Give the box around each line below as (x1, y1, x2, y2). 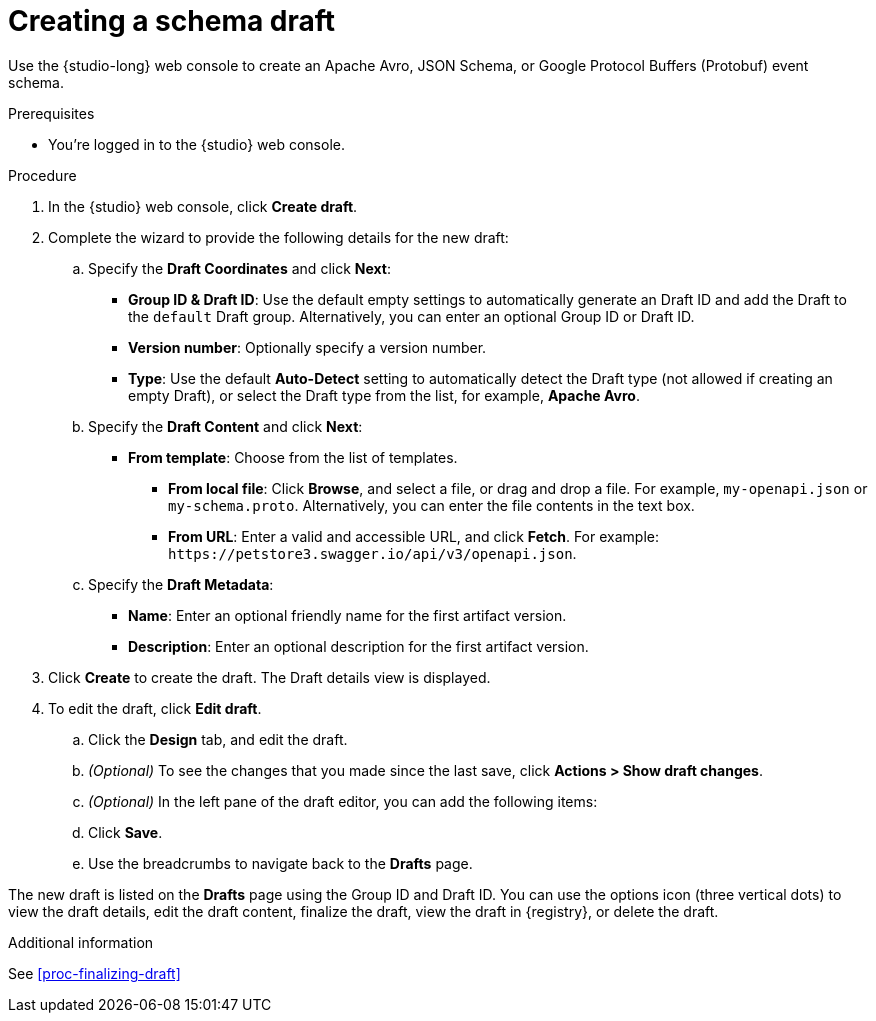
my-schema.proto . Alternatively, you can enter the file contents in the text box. (168, 496, 695, 514)
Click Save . (88, 823, 163, 841)
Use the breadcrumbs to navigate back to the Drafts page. (88, 854, 473, 872)
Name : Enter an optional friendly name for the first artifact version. (128, 606, 567, 624)
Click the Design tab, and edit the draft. (88, 730, 348, 748)
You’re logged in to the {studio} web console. (48, 135, 345, 153)
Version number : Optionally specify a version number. (128, 338, 487, 356)
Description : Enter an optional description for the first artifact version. (128, 637, 589, 655)
